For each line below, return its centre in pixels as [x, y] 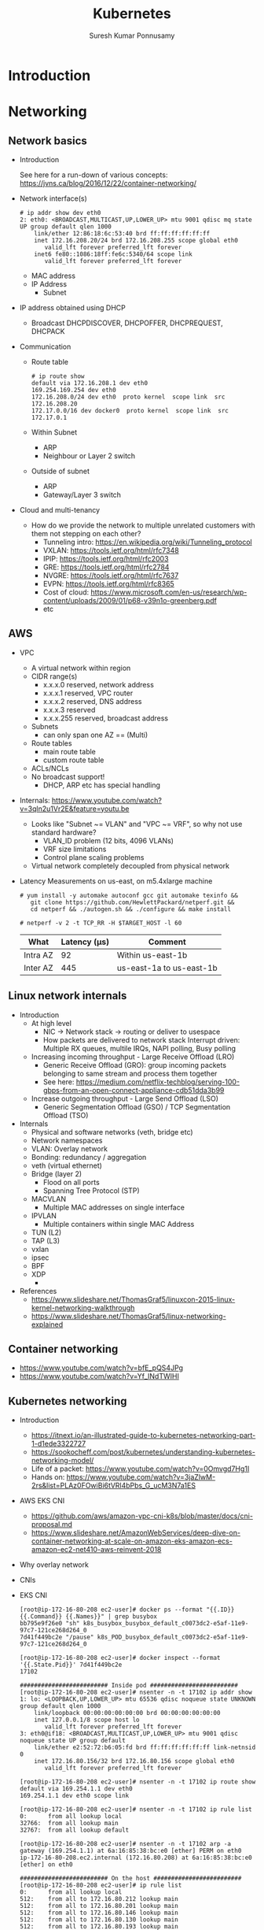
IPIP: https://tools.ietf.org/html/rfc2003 [106, 558]
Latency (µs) [85, 942]
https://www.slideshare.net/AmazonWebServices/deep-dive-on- [136, 1533]
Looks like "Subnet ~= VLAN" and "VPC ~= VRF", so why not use [137, 824]
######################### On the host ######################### [130, 1879]
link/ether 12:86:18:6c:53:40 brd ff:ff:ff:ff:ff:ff [122, 233]
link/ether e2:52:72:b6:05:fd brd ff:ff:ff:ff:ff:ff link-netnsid [145, 1748]
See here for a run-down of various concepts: [93, 175]
